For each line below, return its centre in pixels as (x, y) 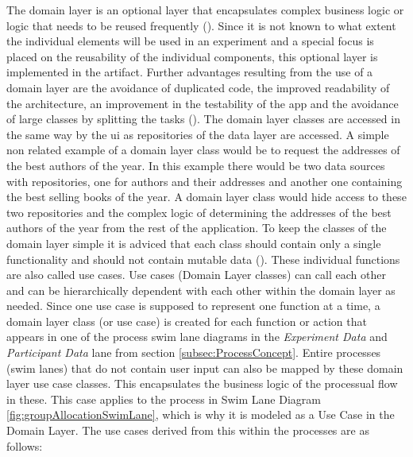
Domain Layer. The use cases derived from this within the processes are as (188, 430)
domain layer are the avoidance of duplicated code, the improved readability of (198, 87)
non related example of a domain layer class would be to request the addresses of (203, 150)
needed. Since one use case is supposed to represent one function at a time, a (193, 306)
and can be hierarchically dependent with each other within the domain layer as (201, 290)
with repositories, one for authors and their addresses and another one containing (205, 181)
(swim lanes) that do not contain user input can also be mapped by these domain (205, 368)
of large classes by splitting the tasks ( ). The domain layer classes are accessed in (203, 119)
